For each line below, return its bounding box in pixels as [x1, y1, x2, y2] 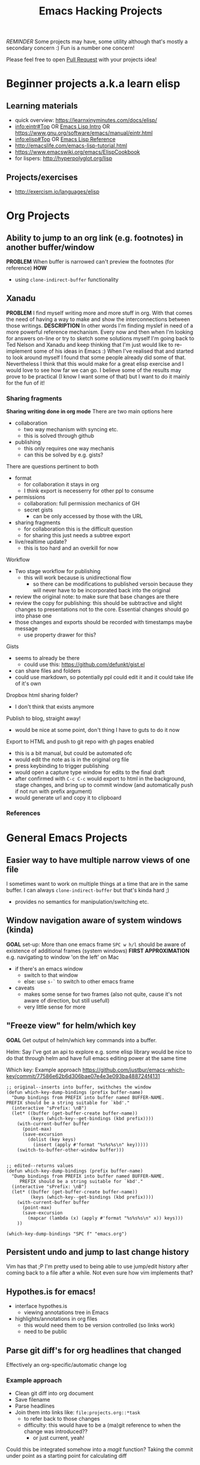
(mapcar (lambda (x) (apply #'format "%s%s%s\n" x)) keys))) [28, 1215, 184, 1221]
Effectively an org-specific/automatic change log [6, 1361, 127, 1369]
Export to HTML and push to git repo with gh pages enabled [6, 738, 154, 745]
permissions [14, 494, 46, 501]
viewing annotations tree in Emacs [23, 1309, 109, 1316]
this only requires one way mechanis [23, 445, 115, 452]
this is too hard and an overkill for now [23, 544, 119, 552]
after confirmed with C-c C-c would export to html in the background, [14, 775, 186, 782]
